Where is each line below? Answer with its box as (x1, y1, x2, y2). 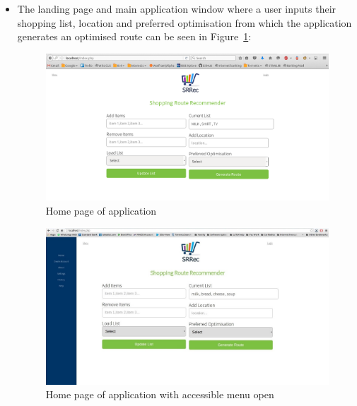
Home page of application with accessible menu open (45, 387, 274, 402)
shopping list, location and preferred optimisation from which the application (17, 15, 352, 30)
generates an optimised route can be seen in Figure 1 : (17, 29, 252, 44)
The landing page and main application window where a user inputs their (17, 1, 336, 16)
